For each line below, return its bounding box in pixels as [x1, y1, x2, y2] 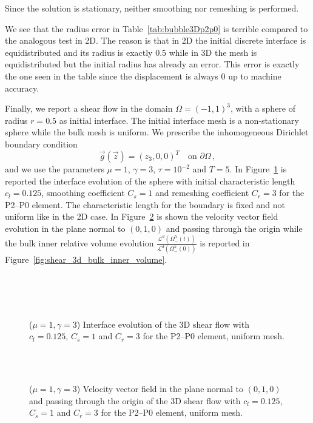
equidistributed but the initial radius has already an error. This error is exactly [5, 58, 300, 70]
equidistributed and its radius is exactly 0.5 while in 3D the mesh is [5, 46, 257, 58]
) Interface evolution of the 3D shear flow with [76, 317, 249, 330]
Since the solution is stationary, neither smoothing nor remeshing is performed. [5, 2, 299, 14]
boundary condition [5, 137, 78, 150]
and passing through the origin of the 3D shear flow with [29, 394, 241, 407]
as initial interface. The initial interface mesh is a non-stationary [59, 113, 299, 126]
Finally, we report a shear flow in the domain [5, 102, 173, 115]
